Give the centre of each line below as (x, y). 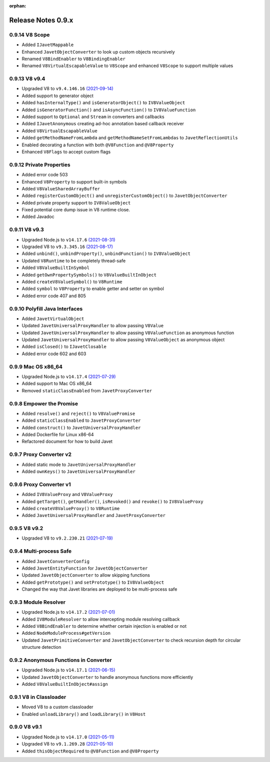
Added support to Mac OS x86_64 (57, 384)
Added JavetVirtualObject (53, 319)
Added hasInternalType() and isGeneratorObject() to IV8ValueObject (103, 103)
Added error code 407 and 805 (54, 296)
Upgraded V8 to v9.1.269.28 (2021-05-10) (67, 744)
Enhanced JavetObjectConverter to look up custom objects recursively (98, 52)
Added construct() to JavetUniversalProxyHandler (81, 427)
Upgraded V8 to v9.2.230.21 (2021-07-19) (67, 538)
